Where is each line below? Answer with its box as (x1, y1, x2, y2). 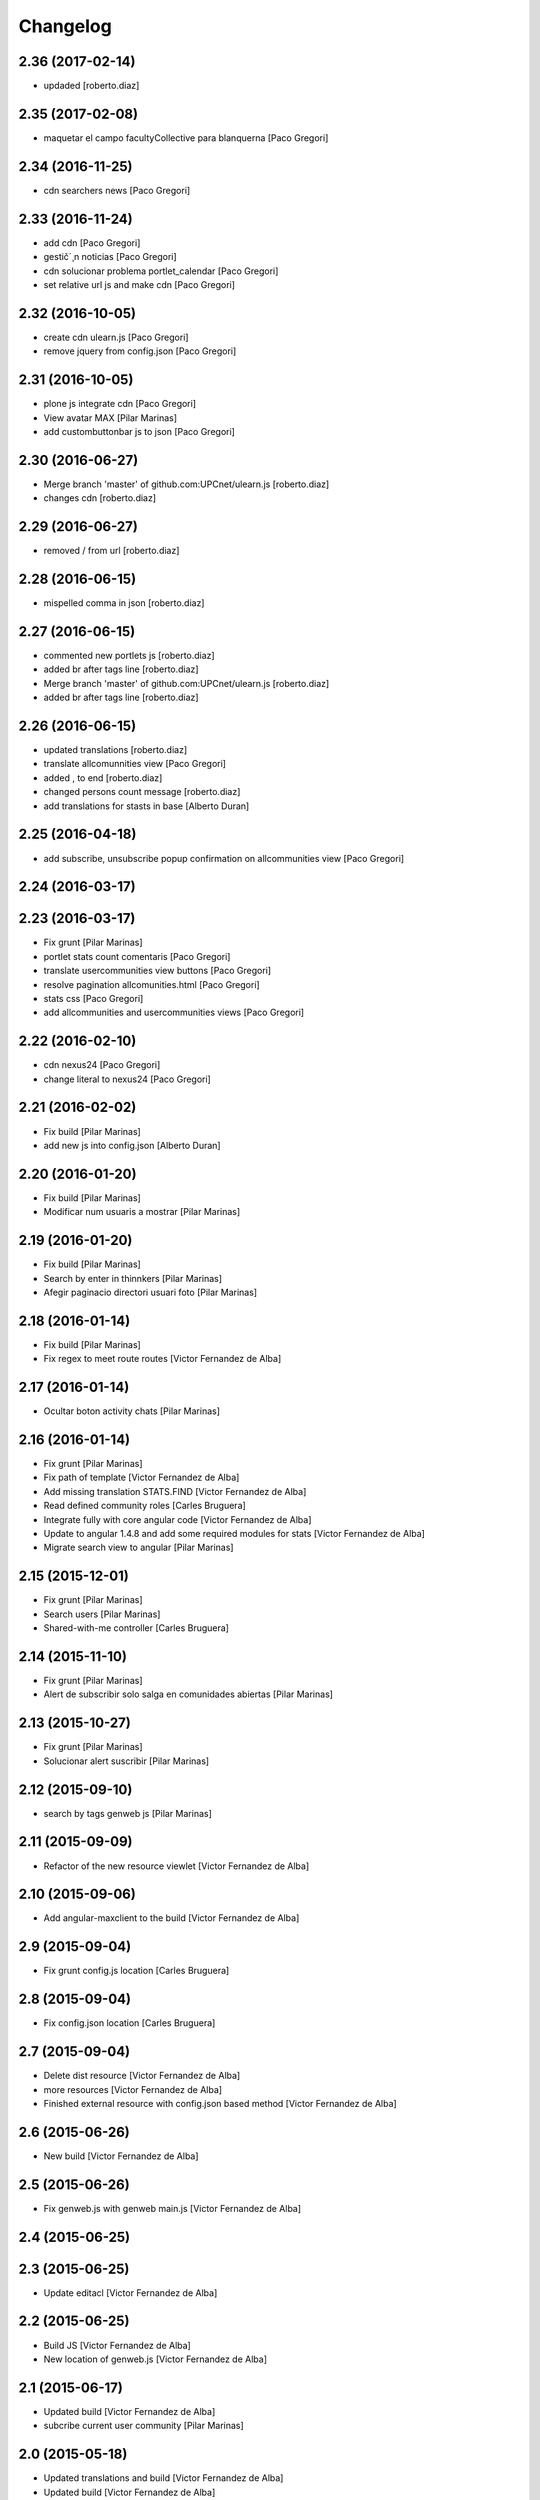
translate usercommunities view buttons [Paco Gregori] (43, 965, 272, 977)
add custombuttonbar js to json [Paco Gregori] (43, 425, 235, 437)
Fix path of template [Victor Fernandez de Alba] (43, 1471, 240, 1484)
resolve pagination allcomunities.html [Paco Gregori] (43, 978, 260, 990)
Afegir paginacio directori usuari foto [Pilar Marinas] (43, 1286, 258, 1298)
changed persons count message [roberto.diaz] (43, 786, 241, 798)
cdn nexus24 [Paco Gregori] (43, 1059, 161, 1071)
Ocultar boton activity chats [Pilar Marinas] (43, 1405, 220, 1417)
